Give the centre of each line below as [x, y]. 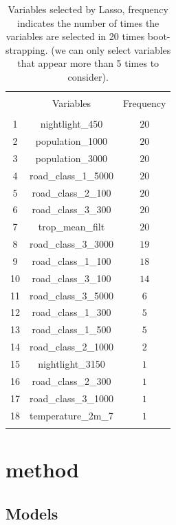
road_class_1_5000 [71, 175]
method [42, 469]
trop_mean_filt [71, 227]
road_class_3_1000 [71, 398]
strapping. [27, 49]
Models [32, 513]
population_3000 [71, 158]
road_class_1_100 [71, 260]
